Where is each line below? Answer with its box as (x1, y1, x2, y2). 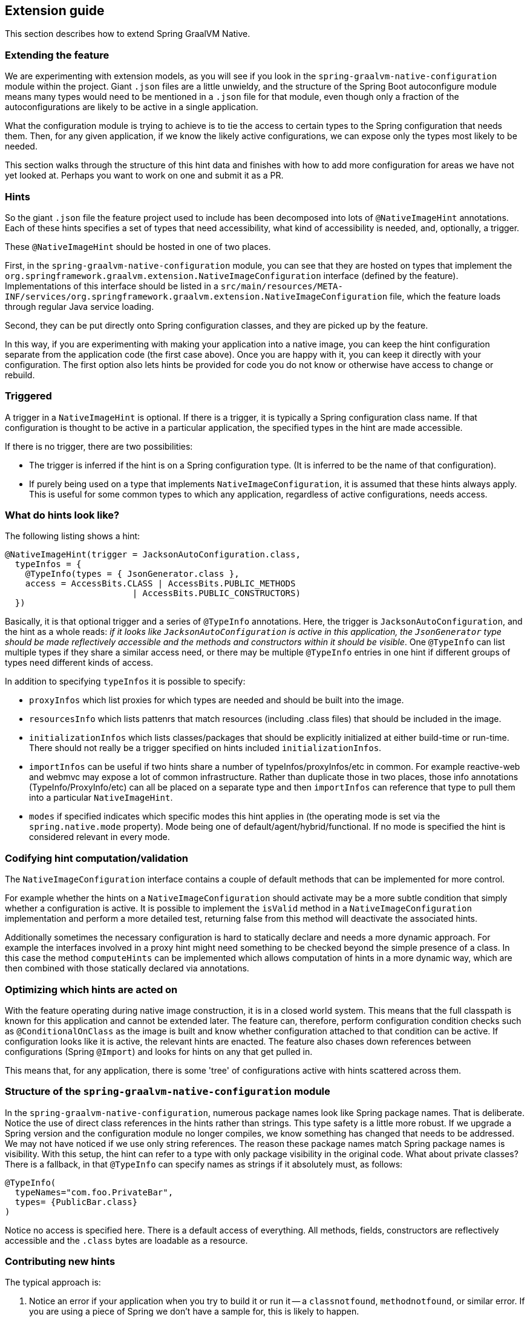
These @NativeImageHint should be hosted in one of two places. (5, 241, 271, 252)
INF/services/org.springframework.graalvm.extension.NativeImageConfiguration (5, 291, 388, 301)
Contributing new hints (5, 1255, 116, 1268)
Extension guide (5, 3, 105, 18)
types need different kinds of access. (5, 657, 153, 668)
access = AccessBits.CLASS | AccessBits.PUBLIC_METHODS (25, 579, 296, 589)
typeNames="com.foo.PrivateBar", (15, 1187, 174, 1197)
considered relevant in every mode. (29, 832, 170, 842)
